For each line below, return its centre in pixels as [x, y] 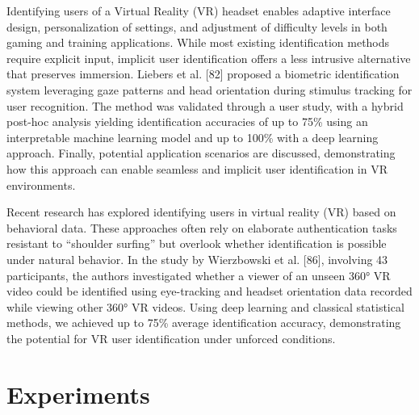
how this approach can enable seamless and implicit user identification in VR [197, 168]
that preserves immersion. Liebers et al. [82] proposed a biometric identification [203, 74]
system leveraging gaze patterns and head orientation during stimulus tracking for [209, 89]
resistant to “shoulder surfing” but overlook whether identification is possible [197, 243]
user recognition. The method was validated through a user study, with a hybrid [205, 105]
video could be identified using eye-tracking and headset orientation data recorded [209, 291]
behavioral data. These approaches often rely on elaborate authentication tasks [202, 227]
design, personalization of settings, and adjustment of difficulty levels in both [197, 26]
